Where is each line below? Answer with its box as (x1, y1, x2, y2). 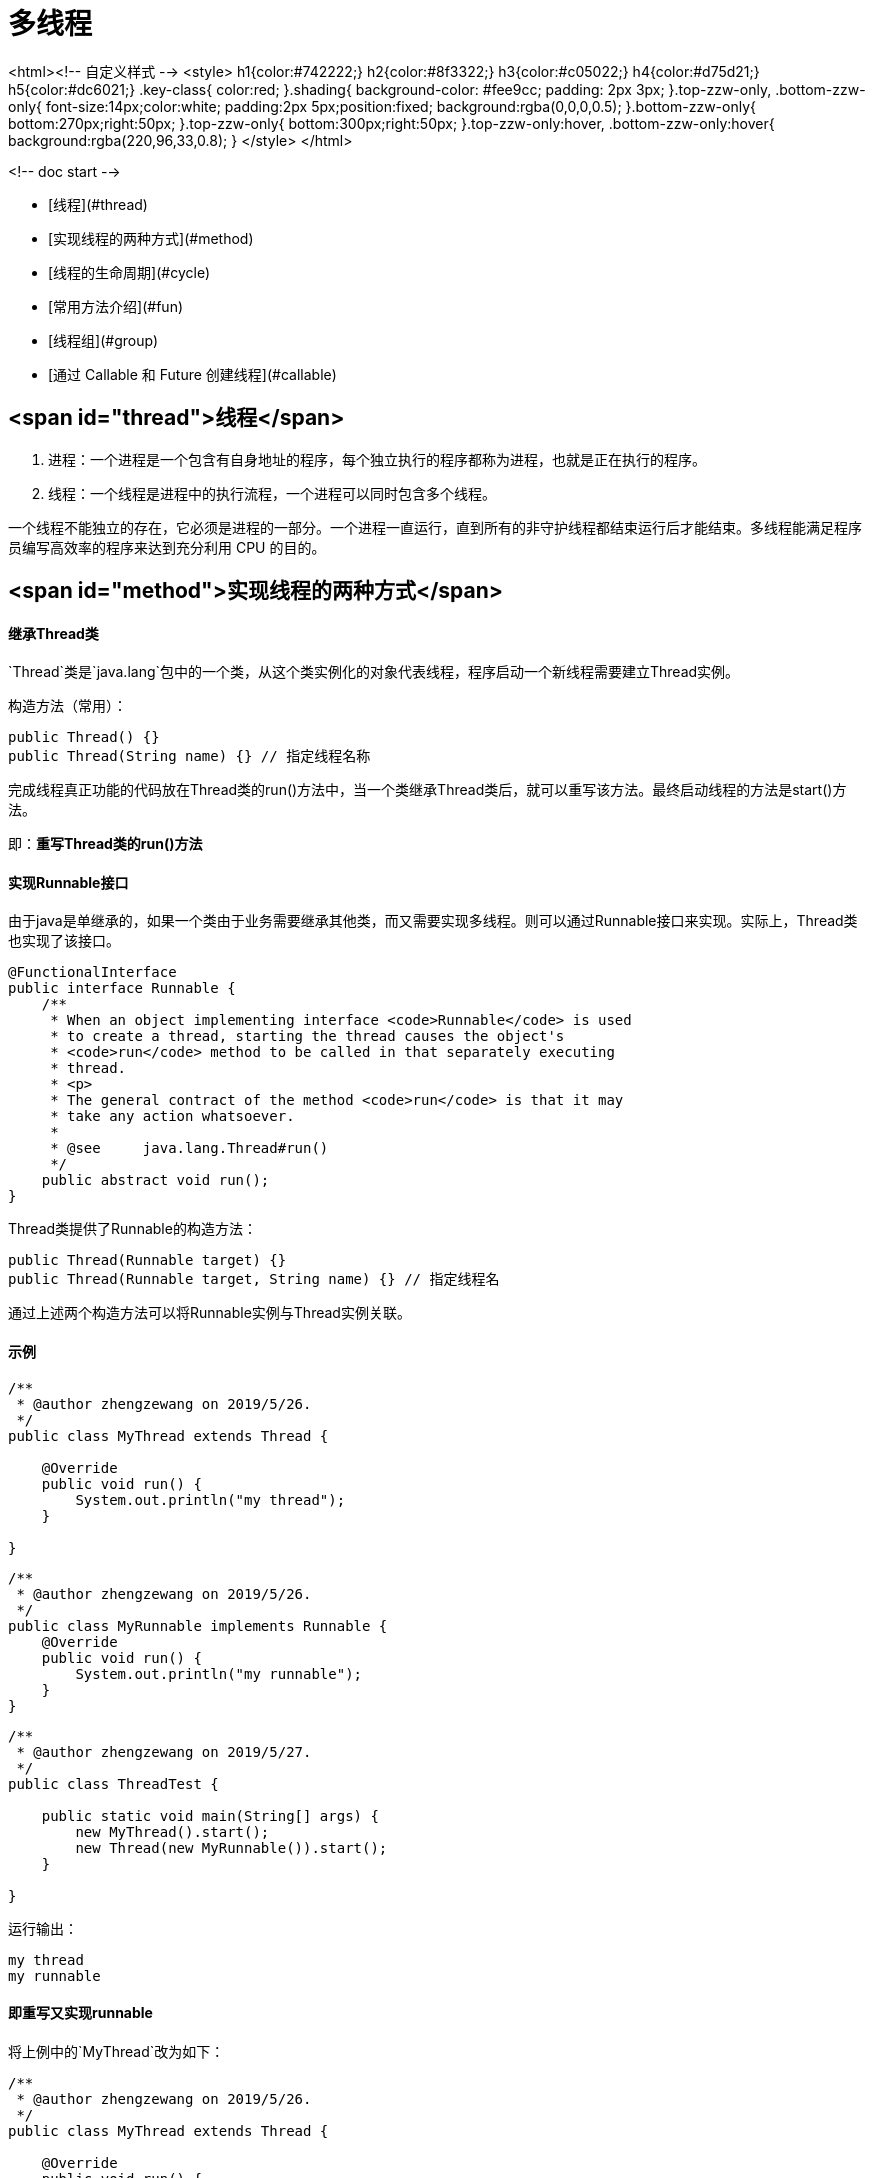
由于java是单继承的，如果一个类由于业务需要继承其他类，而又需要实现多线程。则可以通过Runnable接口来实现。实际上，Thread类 (8, 912, 858, 930)
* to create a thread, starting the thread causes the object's (50, 1028, 565, 1045)
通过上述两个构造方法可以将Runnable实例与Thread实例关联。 (8, 1304, 411, 1322)
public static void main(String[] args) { (41, 1807, 379, 1824)
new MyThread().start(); (75, 1823, 270, 1840)
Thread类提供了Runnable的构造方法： (8, 1220, 257, 1238)
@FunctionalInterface (8, 964, 177, 981)
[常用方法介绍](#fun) (48, 297, 184, 315)
